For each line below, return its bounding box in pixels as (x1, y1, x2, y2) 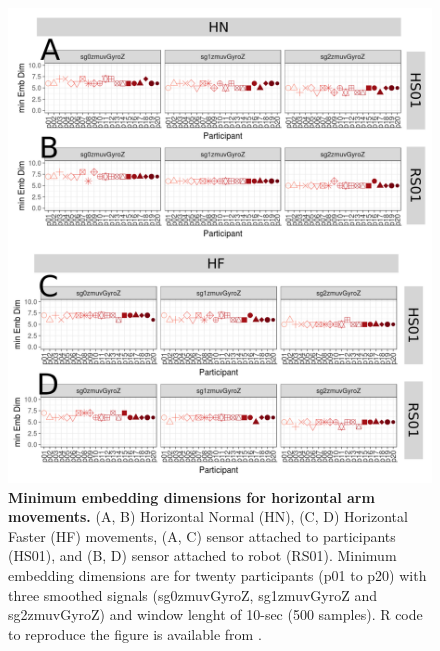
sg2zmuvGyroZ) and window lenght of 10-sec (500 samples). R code (8, 604, 423, 625)
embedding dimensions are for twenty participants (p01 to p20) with (8, 564, 427, 585)
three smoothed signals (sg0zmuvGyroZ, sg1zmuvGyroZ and (8, 584, 377, 605)
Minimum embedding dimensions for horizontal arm (8, 486, 375, 507)
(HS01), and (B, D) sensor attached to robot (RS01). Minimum (8, 545, 397, 566)
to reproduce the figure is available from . (8, 623, 262, 644)
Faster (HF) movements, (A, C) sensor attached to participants (8, 525, 396, 546)
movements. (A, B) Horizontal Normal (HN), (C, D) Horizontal (8, 506, 408, 527)
